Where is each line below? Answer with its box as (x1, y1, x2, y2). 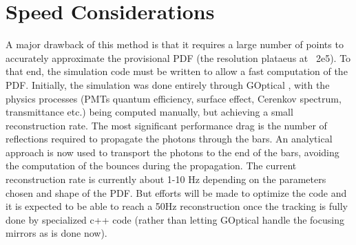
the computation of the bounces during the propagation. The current (6, 158, 297, 173)
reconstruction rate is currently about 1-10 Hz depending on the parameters (6, 172, 326, 187)
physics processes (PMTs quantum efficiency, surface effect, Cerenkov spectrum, (6, 91, 342, 105)
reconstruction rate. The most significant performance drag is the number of (6, 118, 327, 132)
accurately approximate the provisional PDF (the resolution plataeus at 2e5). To (6, 50, 351, 65)
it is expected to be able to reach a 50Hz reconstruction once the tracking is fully (6, 199, 348, 213)
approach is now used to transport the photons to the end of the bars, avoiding (6, 145, 339, 159)
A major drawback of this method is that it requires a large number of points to (6, 37, 344, 52)
